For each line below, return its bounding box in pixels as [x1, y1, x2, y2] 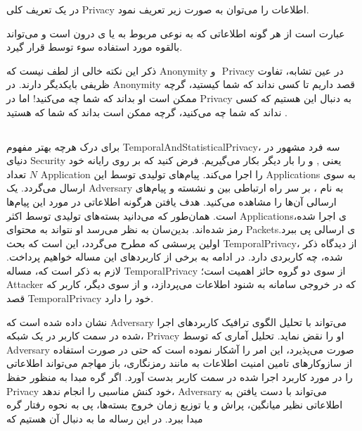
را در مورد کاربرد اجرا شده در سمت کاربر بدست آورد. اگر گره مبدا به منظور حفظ [6, 370, 353, 385]
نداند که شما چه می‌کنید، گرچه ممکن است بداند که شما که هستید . [6, 104, 287, 119]
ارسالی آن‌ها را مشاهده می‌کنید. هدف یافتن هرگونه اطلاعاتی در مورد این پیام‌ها [6, 194, 337, 208]
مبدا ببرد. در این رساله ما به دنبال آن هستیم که [6, 411, 203, 425]
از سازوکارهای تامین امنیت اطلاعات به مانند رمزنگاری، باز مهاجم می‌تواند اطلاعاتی [6, 356, 352, 370]
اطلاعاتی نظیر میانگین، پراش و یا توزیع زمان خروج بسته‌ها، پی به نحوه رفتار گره [6, 397, 343, 412]
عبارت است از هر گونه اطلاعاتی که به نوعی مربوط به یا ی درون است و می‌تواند [6, 25, 345, 40]
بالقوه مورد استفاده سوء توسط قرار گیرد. [6, 39, 183, 54]
